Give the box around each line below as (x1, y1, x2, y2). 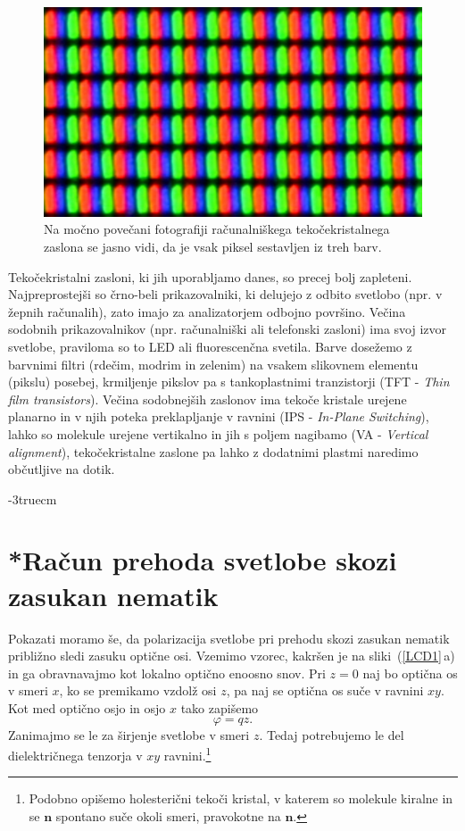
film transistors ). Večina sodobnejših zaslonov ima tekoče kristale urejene (8, 389, 407, 408)
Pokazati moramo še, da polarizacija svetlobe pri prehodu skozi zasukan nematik (8, 628, 450, 647)
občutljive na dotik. (8, 460, 115, 478)
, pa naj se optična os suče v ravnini (226, 681, 424, 700)
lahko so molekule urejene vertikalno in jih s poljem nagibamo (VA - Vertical (8, 424, 428, 443)
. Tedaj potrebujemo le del (259, 725, 404, 744)
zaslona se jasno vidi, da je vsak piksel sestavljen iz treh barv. (44, 237, 382, 255)
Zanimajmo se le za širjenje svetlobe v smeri (8, 725, 250, 744)
